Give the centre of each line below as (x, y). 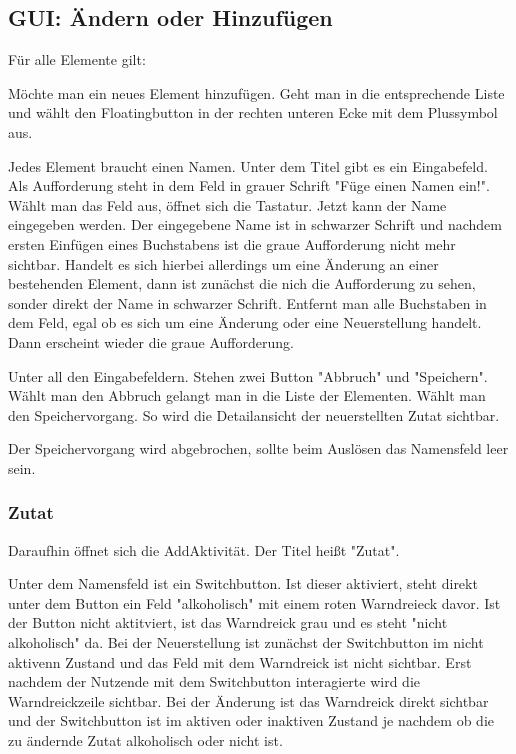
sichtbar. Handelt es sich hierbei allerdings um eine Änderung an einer (223, 263)
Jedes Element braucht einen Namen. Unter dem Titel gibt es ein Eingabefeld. (248, 165)
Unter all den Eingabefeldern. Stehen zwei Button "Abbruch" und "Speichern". (248, 375)
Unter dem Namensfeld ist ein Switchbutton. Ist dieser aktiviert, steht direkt (243, 583)
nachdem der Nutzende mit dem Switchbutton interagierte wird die (214, 681)
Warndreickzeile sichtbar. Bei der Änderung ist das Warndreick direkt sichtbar (248, 700)
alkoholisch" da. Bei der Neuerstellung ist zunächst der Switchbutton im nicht (246, 642)
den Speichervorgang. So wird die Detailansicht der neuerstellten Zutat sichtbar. (254, 414)
